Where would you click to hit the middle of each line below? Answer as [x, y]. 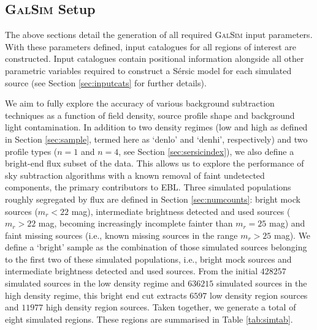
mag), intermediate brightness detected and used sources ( [181, 211]
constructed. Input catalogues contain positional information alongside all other [155, 58]
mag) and [287, 223]
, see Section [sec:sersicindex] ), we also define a [206, 151]
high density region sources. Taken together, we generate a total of [171, 307]
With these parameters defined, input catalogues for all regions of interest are [151, 46]
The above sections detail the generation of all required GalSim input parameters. [159, 35]
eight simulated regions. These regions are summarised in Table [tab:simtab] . [149, 319]
